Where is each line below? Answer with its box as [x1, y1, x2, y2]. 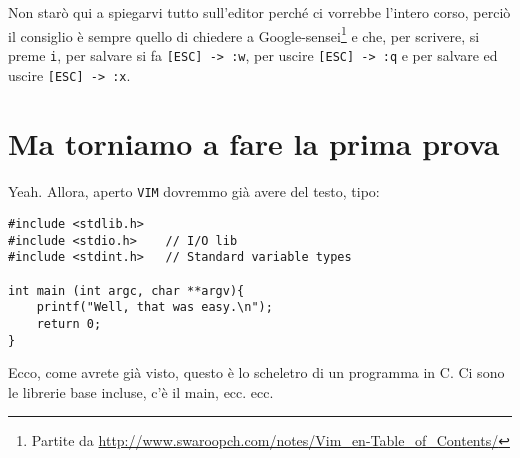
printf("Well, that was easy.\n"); [36, 300, 273, 315]
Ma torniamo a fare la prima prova [8, 123, 500, 164]
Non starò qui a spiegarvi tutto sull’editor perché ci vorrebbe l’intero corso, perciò [8, 2, 511, 22]
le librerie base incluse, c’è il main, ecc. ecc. [8, 381, 274, 402]
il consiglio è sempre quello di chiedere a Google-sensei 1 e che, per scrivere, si [8, 22, 480, 46]
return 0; [36, 316, 102, 331]
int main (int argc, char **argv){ [8, 283, 245, 298]
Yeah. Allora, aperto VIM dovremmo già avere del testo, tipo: [8, 181, 380, 202]
